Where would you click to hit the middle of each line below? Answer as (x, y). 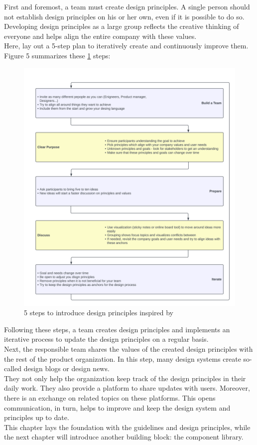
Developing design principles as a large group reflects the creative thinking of (122, 26)
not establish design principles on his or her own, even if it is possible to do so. (124, 16)
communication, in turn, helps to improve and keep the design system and (117, 407)
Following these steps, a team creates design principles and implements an (117, 329)
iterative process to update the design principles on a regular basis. (106, 339)
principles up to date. (37, 417)
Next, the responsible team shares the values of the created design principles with (128, 349)
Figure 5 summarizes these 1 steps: (57, 55)
